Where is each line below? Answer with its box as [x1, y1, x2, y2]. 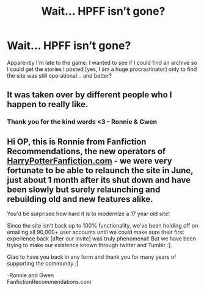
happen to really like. [7, 99, 89, 110]
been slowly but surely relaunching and [7, 184, 161, 195]
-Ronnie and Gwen [7, 272, 54, 279]
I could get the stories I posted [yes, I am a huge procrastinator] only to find [7, 65, 197, 73]
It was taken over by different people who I [7, 90, 172, 100]
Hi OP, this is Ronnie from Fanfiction [7, 136, 147, 147]
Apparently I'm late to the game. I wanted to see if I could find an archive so [7, 59, 197, 66]
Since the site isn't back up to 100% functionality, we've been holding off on [7, 222, 199, 229]
